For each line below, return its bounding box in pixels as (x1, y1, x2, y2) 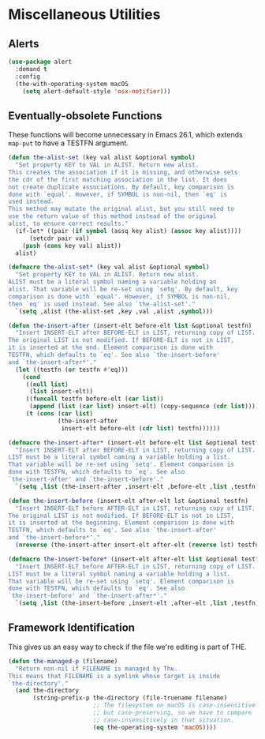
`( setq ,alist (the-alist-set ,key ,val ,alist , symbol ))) (15, 307, 214, 315)
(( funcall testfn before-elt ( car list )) (25, 395, 164, 403)
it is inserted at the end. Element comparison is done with (8, 343, 214, 352)
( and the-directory (15, 687, 80, 695)
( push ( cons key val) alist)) (22, 242, 122, 249)
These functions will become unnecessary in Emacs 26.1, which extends (8, 130, 243, 140)
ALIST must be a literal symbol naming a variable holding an (8, 278, 217, 286)
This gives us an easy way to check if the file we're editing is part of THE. (8, 642, 247, 651)
